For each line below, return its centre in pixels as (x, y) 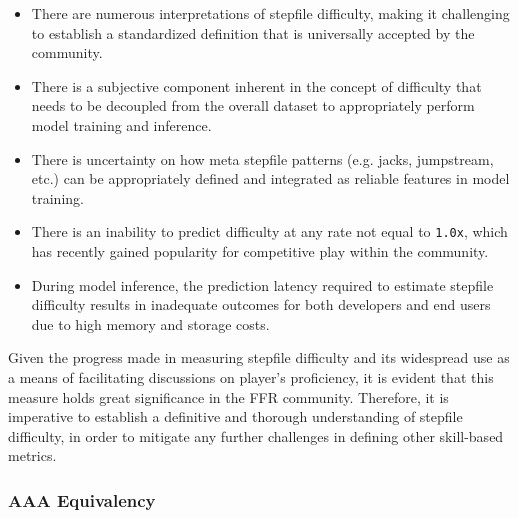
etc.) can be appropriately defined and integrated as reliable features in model (270, 178)
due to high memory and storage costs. (150, 323)
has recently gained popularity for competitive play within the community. (260, 251)
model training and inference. (121, 124)
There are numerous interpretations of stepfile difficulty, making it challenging (270, 13)
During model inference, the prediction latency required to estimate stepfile (262, 284)
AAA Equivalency (82, 499)
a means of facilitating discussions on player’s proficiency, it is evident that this (251, 376)
